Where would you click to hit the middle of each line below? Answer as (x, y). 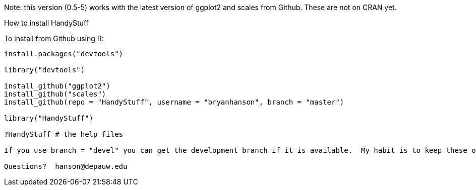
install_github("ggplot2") (57, 86)
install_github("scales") (55, 94)
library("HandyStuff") (49, 118)
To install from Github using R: (54, 38)
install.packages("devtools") (64, 54)
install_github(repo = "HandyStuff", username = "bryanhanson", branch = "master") (174, 102)
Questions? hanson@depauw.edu (66, 166)
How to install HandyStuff (46, 23)
